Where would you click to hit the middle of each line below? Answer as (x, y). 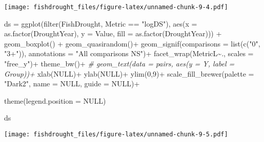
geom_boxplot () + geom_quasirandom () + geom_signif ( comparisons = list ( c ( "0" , (132, 43)
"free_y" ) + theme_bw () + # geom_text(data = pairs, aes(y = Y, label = (119, 64)
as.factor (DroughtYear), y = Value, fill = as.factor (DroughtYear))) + (113, 33)
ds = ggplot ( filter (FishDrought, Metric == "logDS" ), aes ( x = (101, 23)
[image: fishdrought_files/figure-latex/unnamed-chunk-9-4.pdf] (116, 7)
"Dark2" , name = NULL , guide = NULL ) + (72, 84)
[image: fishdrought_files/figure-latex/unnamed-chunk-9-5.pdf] (116, 134)
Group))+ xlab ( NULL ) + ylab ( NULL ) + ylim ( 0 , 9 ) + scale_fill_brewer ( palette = (129, 73)
